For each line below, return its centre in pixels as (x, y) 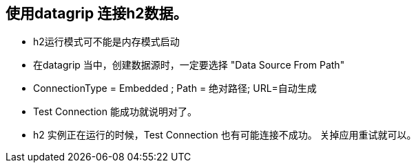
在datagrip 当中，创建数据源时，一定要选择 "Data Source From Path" (189, 65)
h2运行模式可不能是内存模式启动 (106, 42)
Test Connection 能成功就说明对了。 (115, 112)
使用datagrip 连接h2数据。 (97, 13)
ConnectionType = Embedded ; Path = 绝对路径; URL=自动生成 (175, 88)
